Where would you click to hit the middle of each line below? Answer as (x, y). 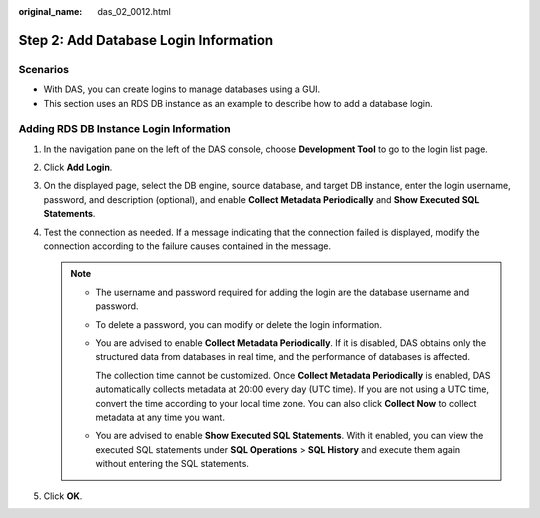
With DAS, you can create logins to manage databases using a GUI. (182, 89)
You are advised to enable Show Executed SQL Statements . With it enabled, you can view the (289, 436)
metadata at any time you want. (160, 417)
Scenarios (44, 69)
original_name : (50, 11)
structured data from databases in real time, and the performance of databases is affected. (282, 357)
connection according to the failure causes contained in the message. (187, 246)
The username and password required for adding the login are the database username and (282, 292)
